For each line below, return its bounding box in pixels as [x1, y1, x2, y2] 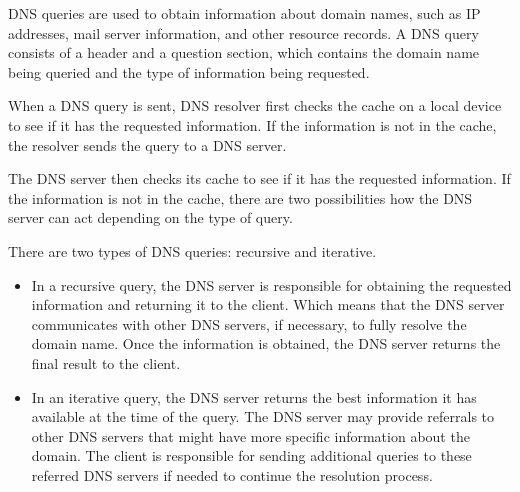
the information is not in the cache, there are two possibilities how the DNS [8, 187, 473, 208]
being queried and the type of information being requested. [8, 61, 370, 82]
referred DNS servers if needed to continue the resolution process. [31, 464, 433, 485]
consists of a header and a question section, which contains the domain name [8, 42, 480, 63]
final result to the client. [31, 352, 181, 373]
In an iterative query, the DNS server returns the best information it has [31, 386, 477, 407]
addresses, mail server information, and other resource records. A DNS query [8, 22, 479, 43]
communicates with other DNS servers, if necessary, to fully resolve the [31, 313, 467, 334]
